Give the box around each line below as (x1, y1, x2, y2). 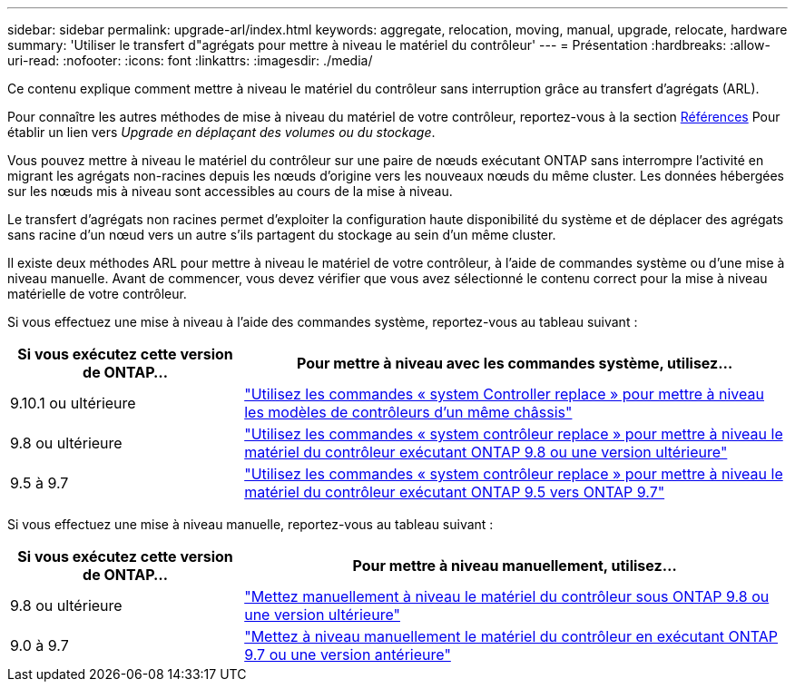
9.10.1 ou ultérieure (10, 394, 136, 412)
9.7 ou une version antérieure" (244, 645, 451, 664)
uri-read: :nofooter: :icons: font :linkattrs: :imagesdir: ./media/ (7, 53, 373, 68)
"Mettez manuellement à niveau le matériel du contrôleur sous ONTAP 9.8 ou (244, 587, 770, 605)
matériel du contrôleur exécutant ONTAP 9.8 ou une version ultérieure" (244, 443, 728, 461)
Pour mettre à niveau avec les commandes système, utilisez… (296, 354, 733, 372)
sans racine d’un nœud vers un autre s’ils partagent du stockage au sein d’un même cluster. (7, 227, 556, 242)
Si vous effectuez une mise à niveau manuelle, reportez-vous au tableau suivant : (7, 517, 494, 532)
